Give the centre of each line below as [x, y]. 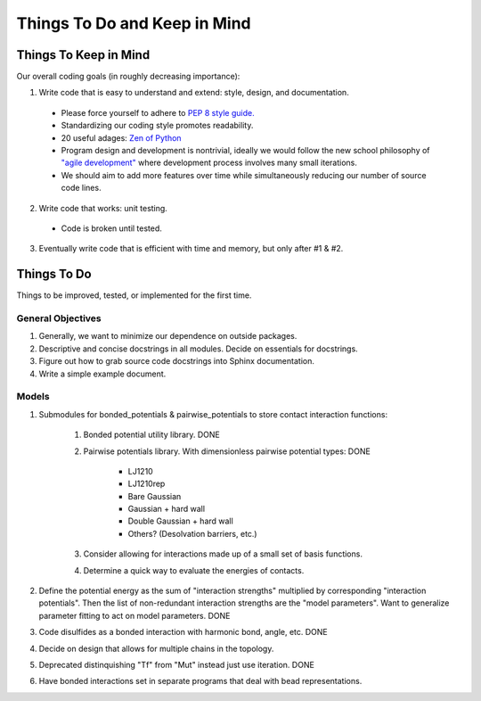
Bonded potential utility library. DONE [151, 435]
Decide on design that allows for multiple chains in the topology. [156, 648]
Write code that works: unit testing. [103, 208]
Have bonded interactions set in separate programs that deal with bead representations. [200, 681]
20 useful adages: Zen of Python [121, 137]
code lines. [81, 188]
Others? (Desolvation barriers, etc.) [192, 533]
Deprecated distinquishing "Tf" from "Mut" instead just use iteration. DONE [177, 664]
